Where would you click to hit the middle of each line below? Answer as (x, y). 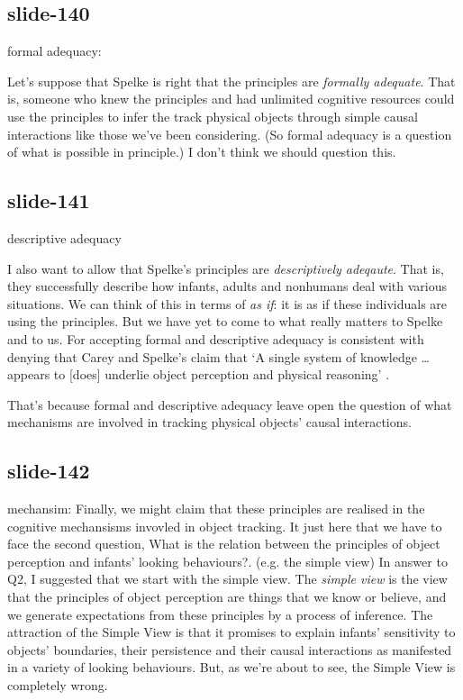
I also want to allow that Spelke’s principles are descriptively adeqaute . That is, (226, 268)
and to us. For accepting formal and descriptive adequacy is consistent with (216, 338)
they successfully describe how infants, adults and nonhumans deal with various (227, 286)
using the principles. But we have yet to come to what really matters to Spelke (225, 321)
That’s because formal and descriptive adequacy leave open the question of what (230, 404)
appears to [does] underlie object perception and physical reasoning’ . (199, 374)
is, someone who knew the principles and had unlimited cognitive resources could (231, 99)
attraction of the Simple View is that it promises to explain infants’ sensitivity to (231, 632)
